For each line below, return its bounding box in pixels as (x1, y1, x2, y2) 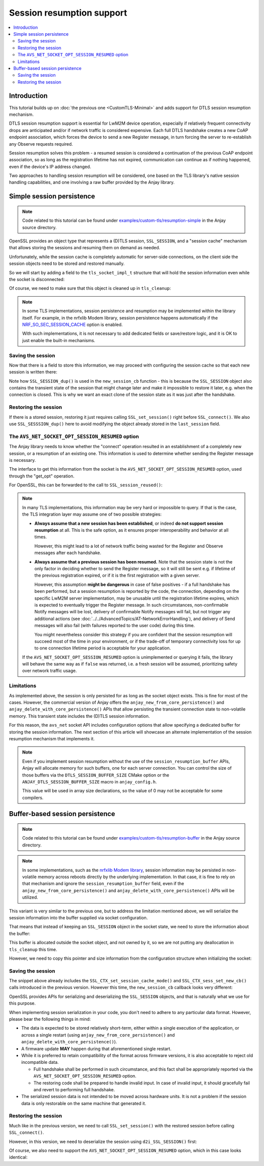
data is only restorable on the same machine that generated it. (21, 1100, 147, 1106)
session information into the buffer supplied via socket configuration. (9, 914, 148, 921)
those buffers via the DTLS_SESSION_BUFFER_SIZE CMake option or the (22, 772, 170, 778)
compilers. (22, 795, 44, 800)
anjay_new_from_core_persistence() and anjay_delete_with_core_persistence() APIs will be (22, 887, 235, 893)
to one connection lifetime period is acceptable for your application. (34, 645, 171, 651)
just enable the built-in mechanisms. (22, 337, 95, 343)
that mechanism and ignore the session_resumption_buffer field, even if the (22, 881, 184, 886)
